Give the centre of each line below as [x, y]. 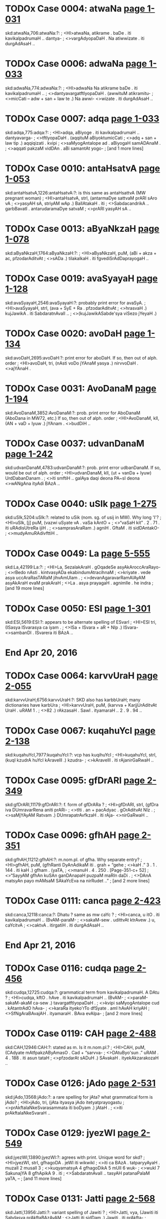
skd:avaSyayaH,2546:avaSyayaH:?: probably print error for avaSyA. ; [76, 303]
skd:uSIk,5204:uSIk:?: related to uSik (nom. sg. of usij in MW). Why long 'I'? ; [83, 517]
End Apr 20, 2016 [41, 653]
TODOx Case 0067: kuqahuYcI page [81, 730]
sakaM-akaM [19, 1003]
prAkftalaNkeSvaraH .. [28, 1113]
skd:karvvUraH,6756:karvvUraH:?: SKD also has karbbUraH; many [73, 700]
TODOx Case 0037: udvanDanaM [75, 443]
